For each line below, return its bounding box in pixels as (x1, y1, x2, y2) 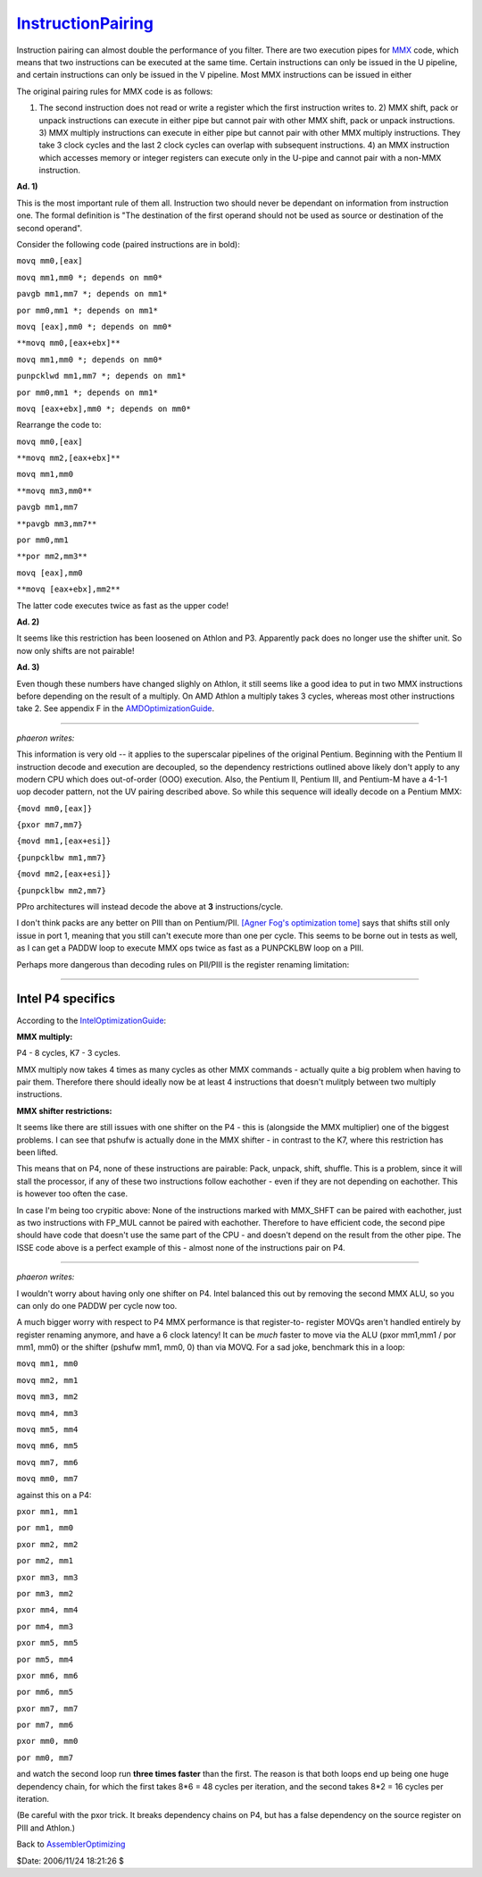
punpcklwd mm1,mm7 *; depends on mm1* (16, 371, 187, 381)
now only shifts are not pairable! (16, 645, 135, 656)
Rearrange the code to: (16, 420, 102, 431)
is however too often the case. (16, 1188, 129, 1199)
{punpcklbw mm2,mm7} (16, 885, 107, 895)
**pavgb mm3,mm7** (16, 518, 97, 529)
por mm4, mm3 (16, 1621, 74, 1631)
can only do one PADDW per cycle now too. (16, 1300, 178, 1311)
